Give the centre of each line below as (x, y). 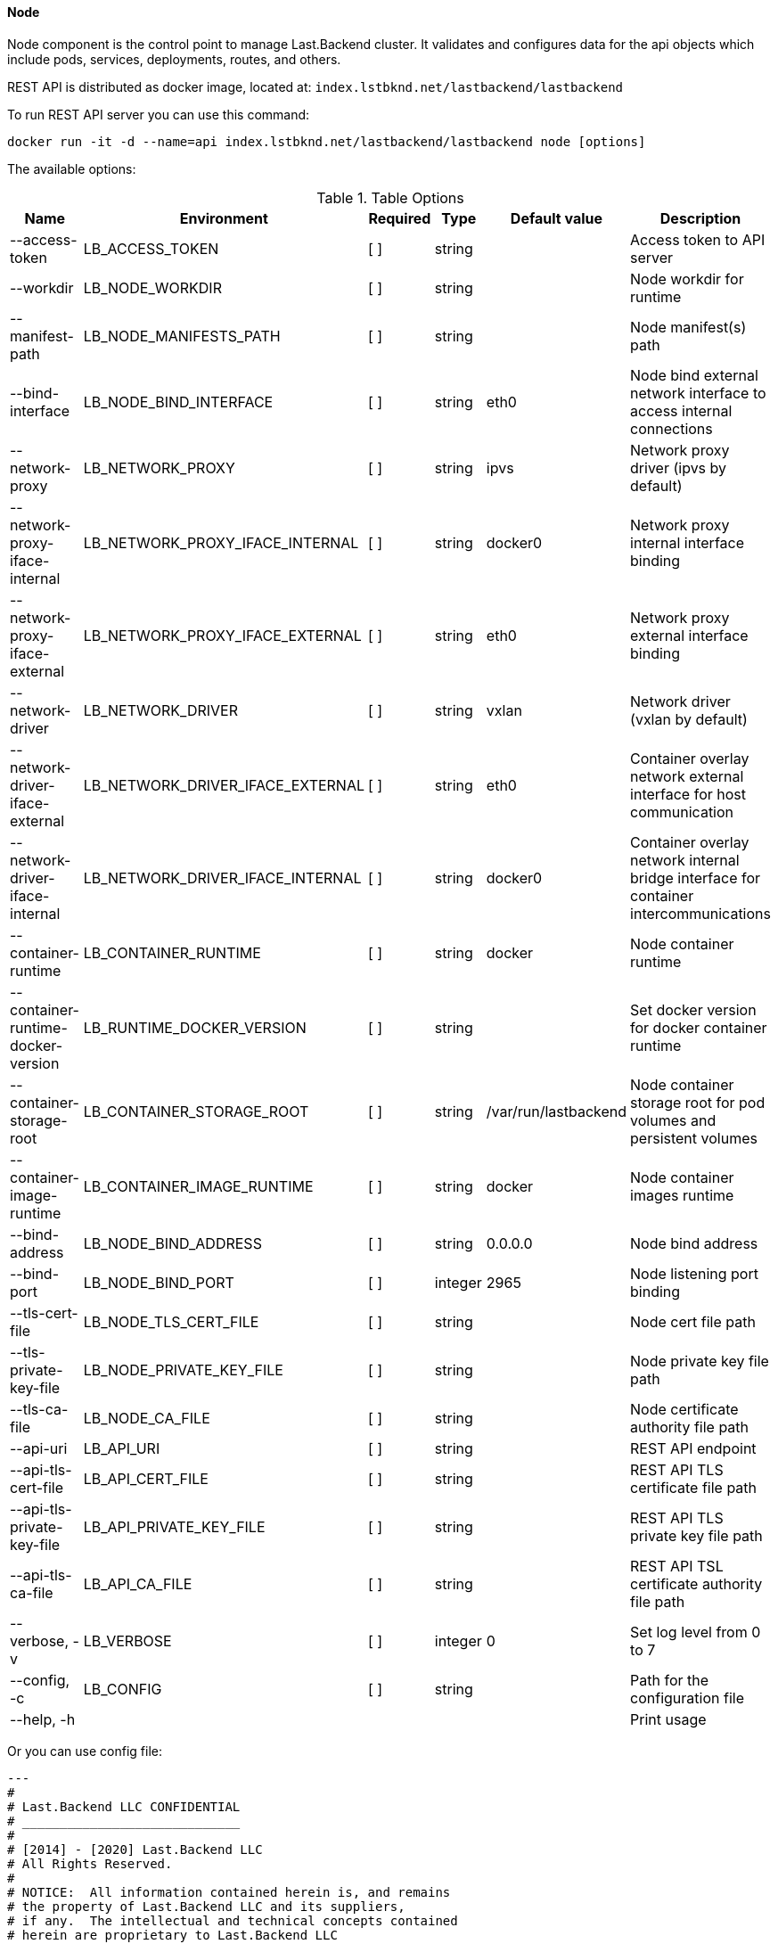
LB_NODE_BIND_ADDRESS (172, 1243)
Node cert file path (693, 1321)
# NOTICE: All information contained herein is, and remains (229, 1892)
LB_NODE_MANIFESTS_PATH (182, 336)
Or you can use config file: (85, 1751)
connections (672, 428)
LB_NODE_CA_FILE (147, 1418)
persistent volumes (694, 1138)
